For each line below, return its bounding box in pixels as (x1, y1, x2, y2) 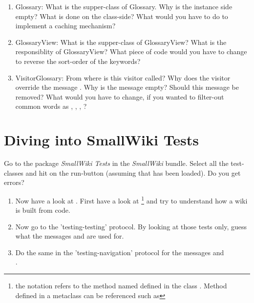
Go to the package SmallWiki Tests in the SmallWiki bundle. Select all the (4, 158, 229, 168)
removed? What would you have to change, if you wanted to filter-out (15, 91, 224, 101)
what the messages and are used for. (15, 231, 124, 241)
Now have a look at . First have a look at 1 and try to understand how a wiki (15, 194, 248, 205)
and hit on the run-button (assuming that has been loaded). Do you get (25, 167, 241, 178)
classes (4, 167, 23, 178)
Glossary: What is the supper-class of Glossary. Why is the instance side (15, 1, 233, 11)
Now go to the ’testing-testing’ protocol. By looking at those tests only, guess (15, 221, 247, 231)
